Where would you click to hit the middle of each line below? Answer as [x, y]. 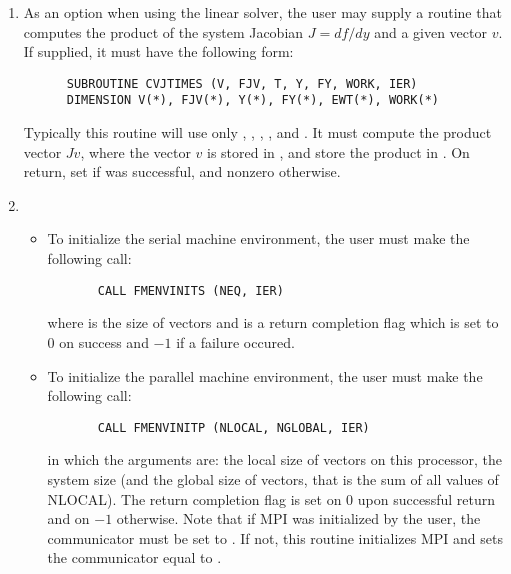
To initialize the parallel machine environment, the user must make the [265, 375]
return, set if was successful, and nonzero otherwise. [182, 171]
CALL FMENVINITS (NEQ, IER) [190, 290]
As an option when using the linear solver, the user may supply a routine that [262, 12]
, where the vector [135, 151]
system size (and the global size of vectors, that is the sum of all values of [273, 478]
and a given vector [430, 31]
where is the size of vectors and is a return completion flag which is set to [273, 322]
